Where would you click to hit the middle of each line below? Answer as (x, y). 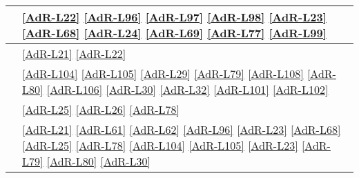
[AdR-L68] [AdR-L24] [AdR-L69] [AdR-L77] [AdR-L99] (174, 33)
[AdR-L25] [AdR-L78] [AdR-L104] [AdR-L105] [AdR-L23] (160, 145)
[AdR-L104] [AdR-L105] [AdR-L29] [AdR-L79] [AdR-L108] (163, 73)
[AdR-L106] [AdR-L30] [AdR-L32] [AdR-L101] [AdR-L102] (187, 89)
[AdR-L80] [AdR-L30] (99, 161)
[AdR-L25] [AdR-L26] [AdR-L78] (101, 109)
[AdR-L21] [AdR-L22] (74, 53)
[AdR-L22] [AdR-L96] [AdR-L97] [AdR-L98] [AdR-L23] (174, 17)
